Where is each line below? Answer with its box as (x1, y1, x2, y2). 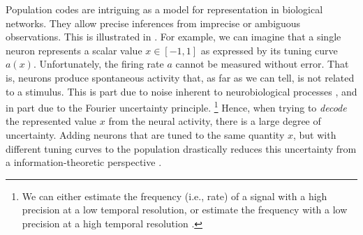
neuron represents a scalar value (6, 43, 142, 57)
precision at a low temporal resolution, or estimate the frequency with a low (22, 202, 348, 217)
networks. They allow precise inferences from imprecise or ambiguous (6, 15, 301, 30)
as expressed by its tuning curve (200, 43, 338, 57)
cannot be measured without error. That (175, 56, 349, 71)
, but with (292, 128, 336, 142)
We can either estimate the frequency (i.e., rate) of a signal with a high (22, 188, 327, 203)
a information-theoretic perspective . (6, 155, 162, 169)
